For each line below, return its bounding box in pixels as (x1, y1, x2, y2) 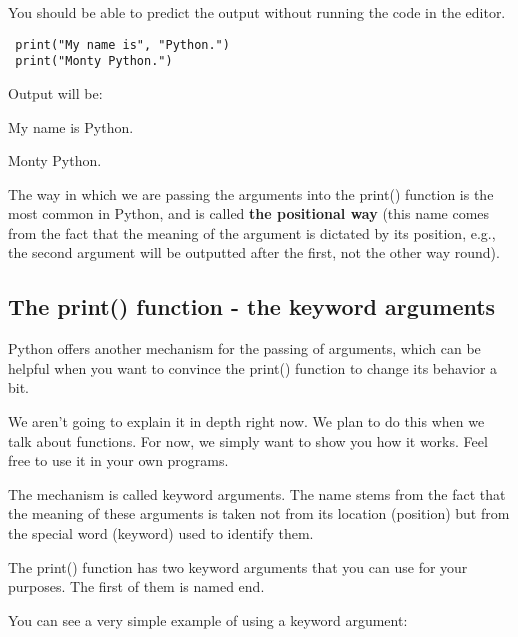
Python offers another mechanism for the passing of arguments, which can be (8, 338, 481, 359)
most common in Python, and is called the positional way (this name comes (8, 203, 490, 224)
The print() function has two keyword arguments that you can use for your (8, 556, 468, 577)
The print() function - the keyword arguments (8, 291, 496, 322)
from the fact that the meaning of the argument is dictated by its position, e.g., (8, 222, 496, 243)
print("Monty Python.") (15, 54, 173, 69)
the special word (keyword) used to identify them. (8, 523, 314, 544)
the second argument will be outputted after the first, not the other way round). (8, 242, 500, 263)
